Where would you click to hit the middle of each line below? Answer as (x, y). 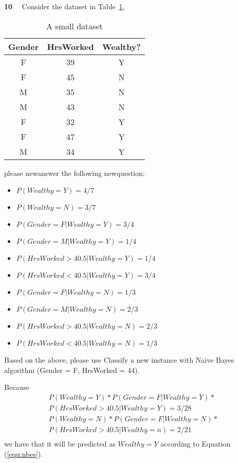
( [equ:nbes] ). (24, 453)
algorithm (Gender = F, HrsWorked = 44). (72, 370)
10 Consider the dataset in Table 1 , (65, 6)
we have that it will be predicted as (60, 444)
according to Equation (196, 444)
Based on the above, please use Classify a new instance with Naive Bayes (119, 360)
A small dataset (75, 26)
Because (17, 387)
